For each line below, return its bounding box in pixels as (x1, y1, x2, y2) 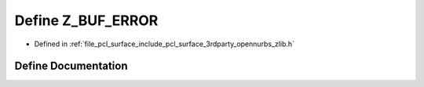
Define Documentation (14, 60, 128, 73)
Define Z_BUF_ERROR (14, 12, 159, 29)
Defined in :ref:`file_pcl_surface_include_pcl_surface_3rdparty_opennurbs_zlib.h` (34, 39, 294, 49)
